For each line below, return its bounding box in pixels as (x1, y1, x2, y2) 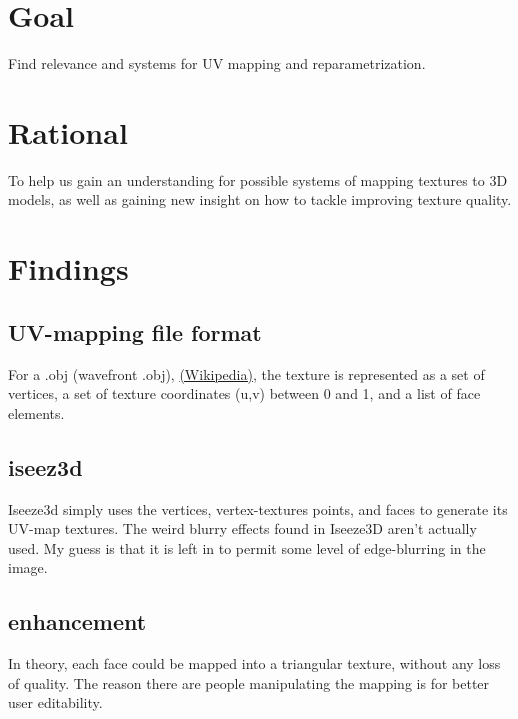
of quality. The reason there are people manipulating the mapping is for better (8, 672, 490, 693)
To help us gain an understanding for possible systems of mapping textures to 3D (8, 169, 508, 190)
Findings (8, 248, 129, 289)
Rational (8, 111, 128, 152)
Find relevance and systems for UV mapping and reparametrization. (8, 53, 426, 74)
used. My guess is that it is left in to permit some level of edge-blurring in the (8, 537, 486, 558)
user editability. (8, 692, 103, 713)
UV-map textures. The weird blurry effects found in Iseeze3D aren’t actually (8, 518, 477, 539)
